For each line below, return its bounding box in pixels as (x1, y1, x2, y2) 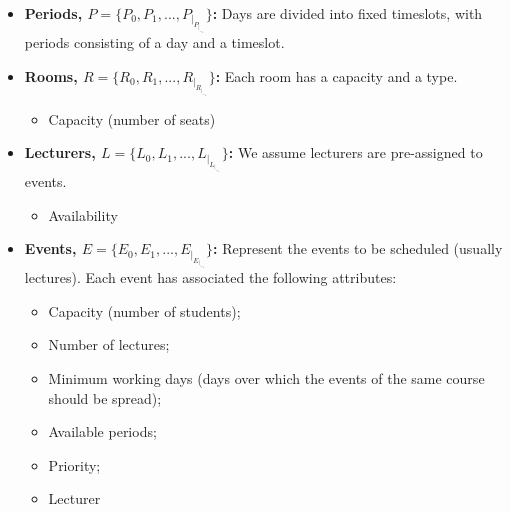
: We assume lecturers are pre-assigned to (228, 142, 483, 163)
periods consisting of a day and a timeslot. (24, 31, 285, 52)
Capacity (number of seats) (48, 108, 216, 129)
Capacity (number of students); (48, 300, 241, 321)
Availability (48, 204, 118, 225)
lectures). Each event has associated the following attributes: (24, 267, 397, 288)
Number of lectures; (48, 334, 170, 355)
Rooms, (24, 65, 78, 86)
